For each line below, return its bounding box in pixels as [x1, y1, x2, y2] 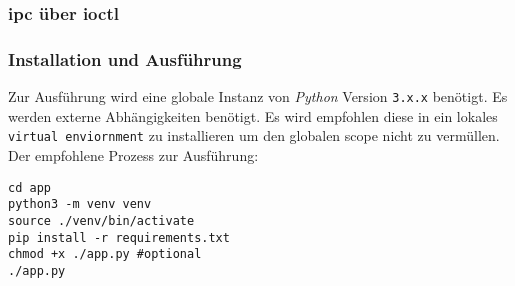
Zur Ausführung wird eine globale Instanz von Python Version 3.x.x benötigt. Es [8, 86, 508, 107]
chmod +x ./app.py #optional [8, 247, 202, 262]
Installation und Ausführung [8, 46, 242, 71]
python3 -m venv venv [8, 197, 152, 212]
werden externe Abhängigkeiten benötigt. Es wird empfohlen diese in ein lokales [8, 105, 498, 126]
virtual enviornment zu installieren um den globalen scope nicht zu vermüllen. [8, 125, 500, 146]
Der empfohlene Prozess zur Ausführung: [8, 144, 259, 165]
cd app [8, 180, 51, 195]
